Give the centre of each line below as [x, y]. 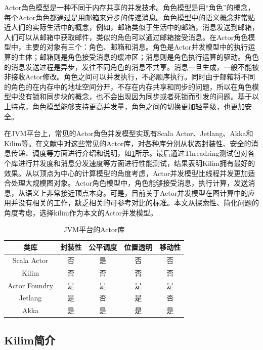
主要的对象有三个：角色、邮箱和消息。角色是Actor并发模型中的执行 [137, 47]
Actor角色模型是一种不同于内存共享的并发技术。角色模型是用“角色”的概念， [129, 7]
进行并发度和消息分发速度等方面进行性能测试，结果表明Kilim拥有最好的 [137, 163]
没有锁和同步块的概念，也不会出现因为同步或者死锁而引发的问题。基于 [135, 96]
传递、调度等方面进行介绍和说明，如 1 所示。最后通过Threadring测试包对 [129, 153]
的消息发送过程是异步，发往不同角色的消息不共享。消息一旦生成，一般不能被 [131, 67]
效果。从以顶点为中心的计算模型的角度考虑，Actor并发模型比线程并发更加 [126, 173]
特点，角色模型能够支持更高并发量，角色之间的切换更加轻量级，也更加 [128, 106]
